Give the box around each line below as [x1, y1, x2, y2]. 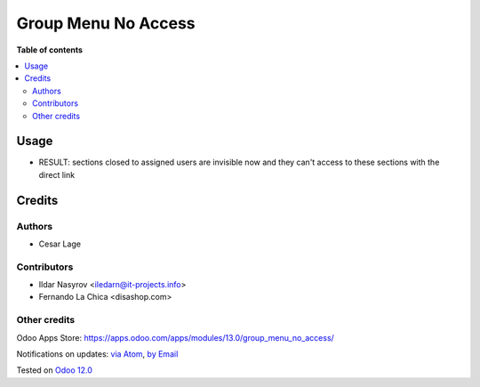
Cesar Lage [38, 238, 82, 249]
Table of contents [16, 44, 84, 55]
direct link [38, 169, 76, 180]
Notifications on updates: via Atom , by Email [16, 349, 179, 359]
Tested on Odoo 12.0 [16, 365, 92, 375]
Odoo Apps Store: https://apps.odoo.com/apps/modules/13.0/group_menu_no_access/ [16, 332, 335, 343]
